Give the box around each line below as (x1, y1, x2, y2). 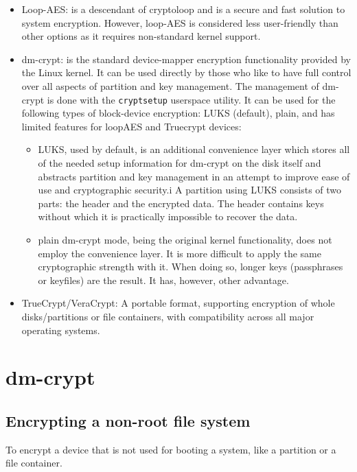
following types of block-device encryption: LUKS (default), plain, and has (21, 106, 335, 120)
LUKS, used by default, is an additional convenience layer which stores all (38, 142, 350, 156)
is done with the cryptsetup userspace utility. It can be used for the (47, 92, 336, 106)
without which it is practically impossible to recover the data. (38, 209, 298, 224)
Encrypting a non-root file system (5, 410, 251, 431)
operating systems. (21, 322, 100, 337)
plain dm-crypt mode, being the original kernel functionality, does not (38, 232, 332, 246)
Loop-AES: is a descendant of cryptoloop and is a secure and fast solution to (21, 2, 345, 16)
